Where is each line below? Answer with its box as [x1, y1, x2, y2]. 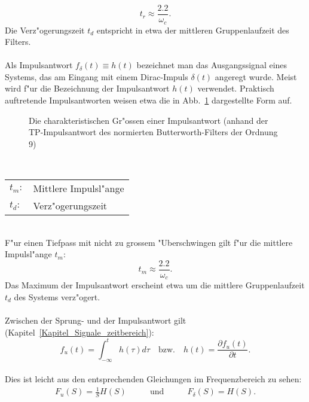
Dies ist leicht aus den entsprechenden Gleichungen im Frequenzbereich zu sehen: [5, 373, 302, 385]
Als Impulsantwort [5, 59, 73, 71]
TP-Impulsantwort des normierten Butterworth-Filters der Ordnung [29, 126, 278, 138]
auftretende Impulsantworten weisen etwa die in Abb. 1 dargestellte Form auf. [5, 94, 292, 106]
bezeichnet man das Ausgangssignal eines [136, 59, 287, 71]
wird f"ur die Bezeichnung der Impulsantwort [5, 82, 170, 95]
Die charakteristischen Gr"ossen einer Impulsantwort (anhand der [29, 114, 268, 126]
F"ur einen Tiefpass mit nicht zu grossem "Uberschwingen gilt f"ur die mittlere [5, 236, 293, 248]
